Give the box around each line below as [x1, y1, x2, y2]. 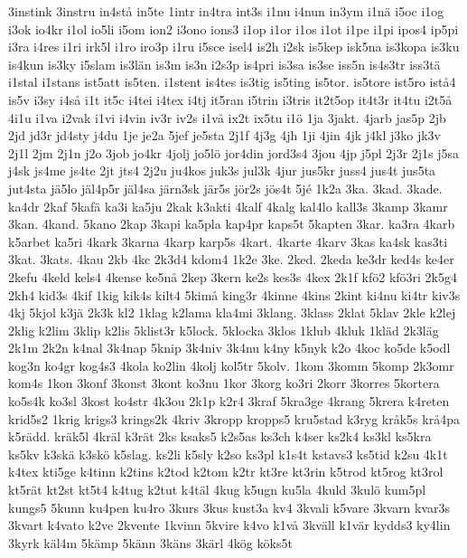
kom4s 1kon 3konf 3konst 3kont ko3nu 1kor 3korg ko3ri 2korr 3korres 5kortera [8, 374, 440, 392]
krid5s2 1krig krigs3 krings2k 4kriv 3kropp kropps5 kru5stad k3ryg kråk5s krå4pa [8, 409, 460, 428]
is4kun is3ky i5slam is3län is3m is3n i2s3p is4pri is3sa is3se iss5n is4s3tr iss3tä [8, 54, 441, 73]
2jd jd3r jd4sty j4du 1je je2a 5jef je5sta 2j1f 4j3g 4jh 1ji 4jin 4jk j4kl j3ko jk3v [8, 126, 441, 145]
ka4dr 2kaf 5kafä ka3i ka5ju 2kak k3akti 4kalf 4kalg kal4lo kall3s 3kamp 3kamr [8, 196, 448, 215]
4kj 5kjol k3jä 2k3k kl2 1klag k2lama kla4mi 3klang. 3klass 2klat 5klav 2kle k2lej [8, 303, 456, 322]
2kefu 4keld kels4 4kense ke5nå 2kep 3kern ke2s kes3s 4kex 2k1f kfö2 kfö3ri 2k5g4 [8, 267, 458, 286]
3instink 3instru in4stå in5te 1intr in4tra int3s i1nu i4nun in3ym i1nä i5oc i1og [8, 2, 444, 20]
